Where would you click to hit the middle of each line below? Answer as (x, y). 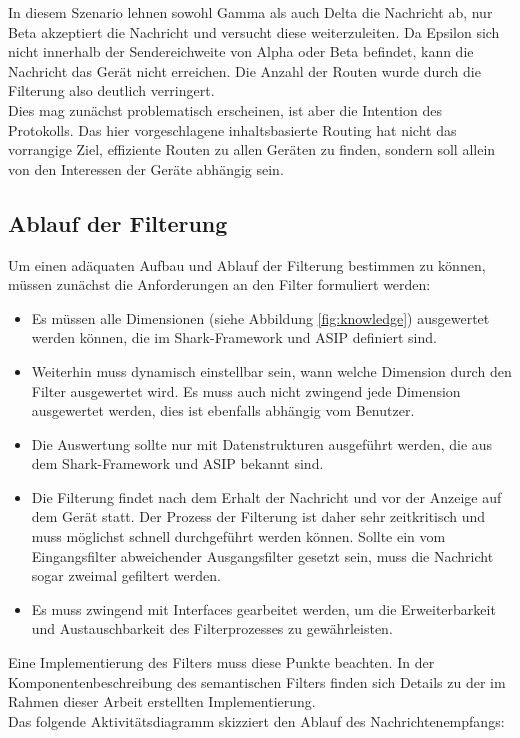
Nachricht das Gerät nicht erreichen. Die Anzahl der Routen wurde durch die (244, 70)
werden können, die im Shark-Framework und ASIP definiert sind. (234, 337)
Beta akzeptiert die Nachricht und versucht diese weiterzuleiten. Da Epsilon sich (254, 31)
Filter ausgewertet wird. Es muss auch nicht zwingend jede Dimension (246, 390)
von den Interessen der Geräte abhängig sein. (146, 168)
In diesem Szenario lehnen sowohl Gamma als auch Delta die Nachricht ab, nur (250, 12)
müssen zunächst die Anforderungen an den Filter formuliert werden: (219, 284)
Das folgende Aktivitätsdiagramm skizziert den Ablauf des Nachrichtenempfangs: (256, 720)
